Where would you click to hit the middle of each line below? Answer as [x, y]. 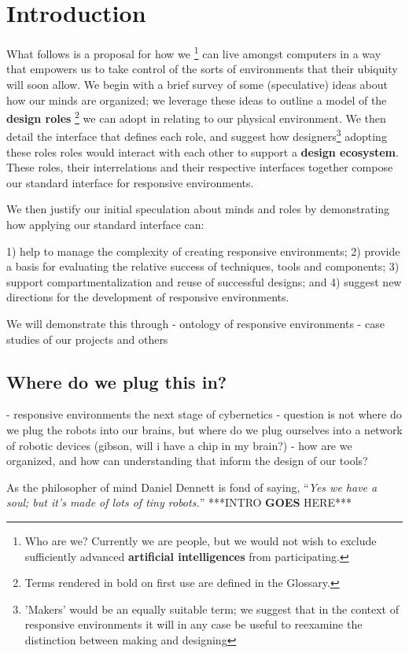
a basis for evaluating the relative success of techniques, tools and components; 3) [203, 266]
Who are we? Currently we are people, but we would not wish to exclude [201, 540]
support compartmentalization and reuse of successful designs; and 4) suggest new [204, 281]
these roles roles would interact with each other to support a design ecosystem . [203, 151]
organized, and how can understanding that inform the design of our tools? [187, 461]
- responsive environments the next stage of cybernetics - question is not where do [204, 414]
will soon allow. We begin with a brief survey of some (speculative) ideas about [197, 84]
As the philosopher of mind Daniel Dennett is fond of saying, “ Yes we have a [192, 487]
